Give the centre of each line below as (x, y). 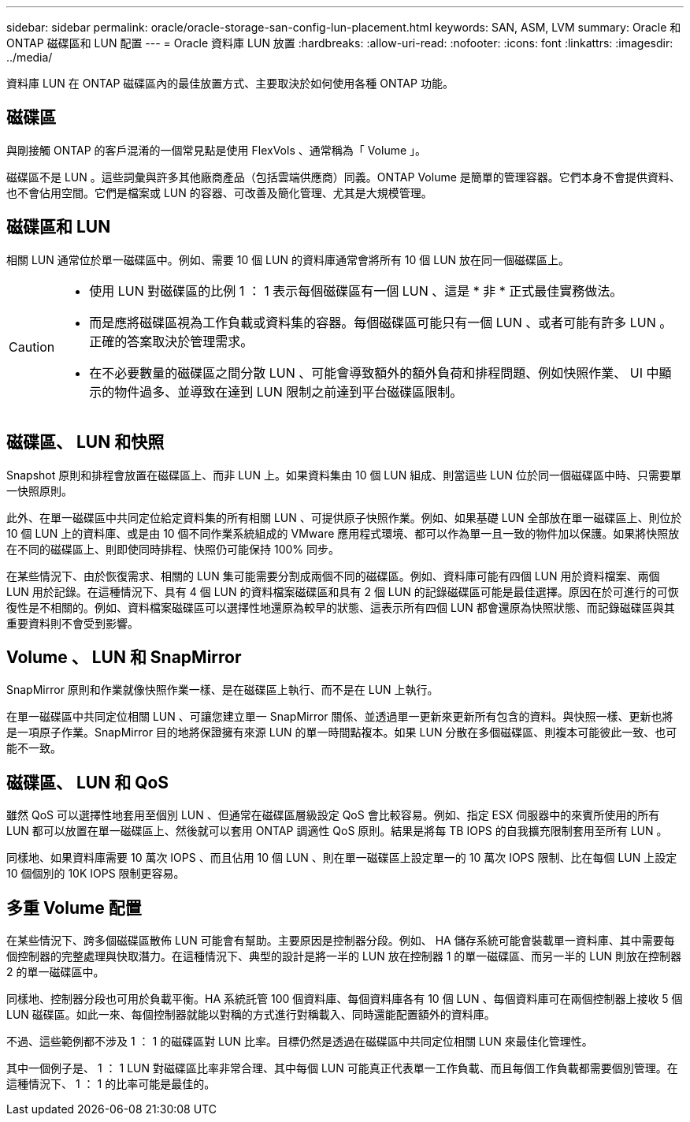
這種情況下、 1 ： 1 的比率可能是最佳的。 (111, 1084)
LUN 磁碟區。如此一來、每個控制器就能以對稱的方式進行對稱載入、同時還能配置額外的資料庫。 (251, 1015)
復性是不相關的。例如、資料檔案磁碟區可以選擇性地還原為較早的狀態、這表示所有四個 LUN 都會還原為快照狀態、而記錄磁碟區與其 (341, 607)
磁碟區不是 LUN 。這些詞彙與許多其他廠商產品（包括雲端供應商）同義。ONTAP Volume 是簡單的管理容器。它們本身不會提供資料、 (343, 177)
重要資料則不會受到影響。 (72, 623)
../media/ (30, 57)
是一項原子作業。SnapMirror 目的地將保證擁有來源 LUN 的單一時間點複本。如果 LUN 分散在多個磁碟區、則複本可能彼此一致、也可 (342, 732)
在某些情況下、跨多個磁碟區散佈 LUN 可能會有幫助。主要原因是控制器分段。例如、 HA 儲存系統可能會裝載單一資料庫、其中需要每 (341, 941)
